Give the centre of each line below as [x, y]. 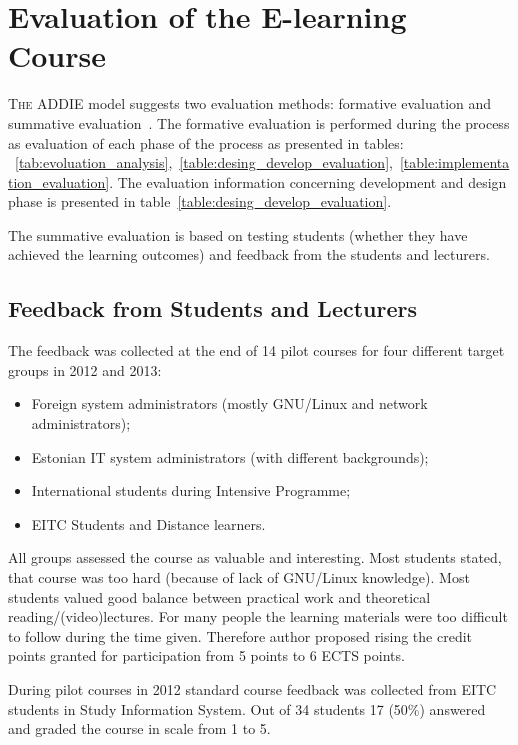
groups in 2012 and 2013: [85, 369]
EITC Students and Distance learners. [148, 523]
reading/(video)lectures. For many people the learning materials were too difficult [258, 616]
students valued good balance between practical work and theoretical [219, 596]
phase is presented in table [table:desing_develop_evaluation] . [200, 201]
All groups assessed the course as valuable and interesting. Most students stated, [255, 557]
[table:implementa [454, 162]
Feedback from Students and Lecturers [212, 308]
